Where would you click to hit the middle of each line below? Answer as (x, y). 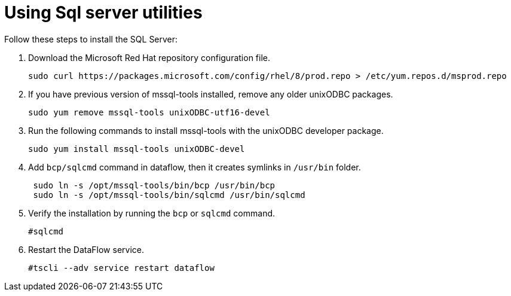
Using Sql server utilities (103, 13)
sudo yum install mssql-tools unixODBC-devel (137, 149)
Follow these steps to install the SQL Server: (91, 39)
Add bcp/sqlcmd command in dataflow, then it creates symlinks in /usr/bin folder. (195, 167)
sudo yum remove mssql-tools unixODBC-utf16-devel (149, 112)
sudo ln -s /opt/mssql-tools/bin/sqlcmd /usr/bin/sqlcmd (169, 195)
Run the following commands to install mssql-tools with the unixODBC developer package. (206, 130)
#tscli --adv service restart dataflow (121, 268)
